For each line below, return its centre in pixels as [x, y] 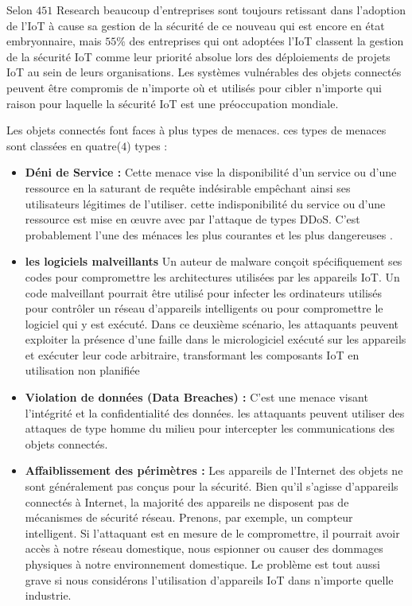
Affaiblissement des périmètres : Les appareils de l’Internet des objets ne [214, 470]
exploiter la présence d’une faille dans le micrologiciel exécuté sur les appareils [216, 339]
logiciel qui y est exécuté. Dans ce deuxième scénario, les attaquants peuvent [212, 323]
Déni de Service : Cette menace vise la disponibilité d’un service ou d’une [211, 172]
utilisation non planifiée [82, 370]
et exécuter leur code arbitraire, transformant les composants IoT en [192, 354]
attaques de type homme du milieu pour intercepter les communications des [210, 428]
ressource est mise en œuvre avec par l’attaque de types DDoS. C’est [192, 219]
